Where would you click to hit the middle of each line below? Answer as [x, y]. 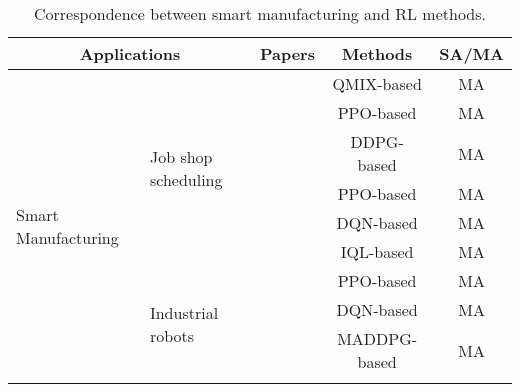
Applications [130, 53]
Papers [287, 53]
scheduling [186, 179]
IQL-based [377, 251]
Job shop [181, 156]
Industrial [184, 312]
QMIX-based [377, 83]
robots [172, 335]
